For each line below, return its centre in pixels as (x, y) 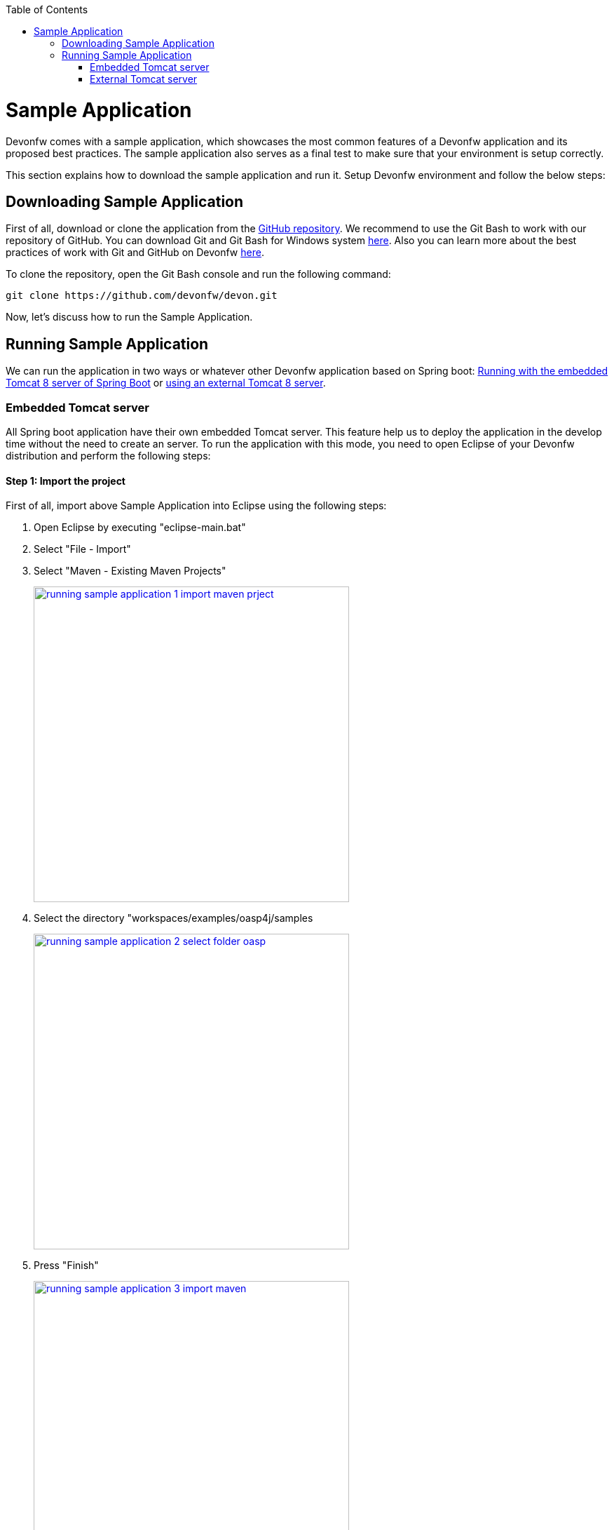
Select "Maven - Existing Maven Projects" (130, 571)
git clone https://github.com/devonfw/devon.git (142, 296)
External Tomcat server (144, 79)
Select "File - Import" (82, 549)
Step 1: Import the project (66, 481)
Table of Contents (47, 9)
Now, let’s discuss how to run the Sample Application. (129, 317)
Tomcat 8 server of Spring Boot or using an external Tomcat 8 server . (166, 383)
